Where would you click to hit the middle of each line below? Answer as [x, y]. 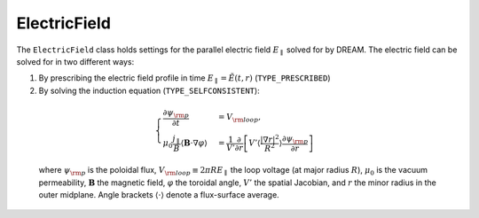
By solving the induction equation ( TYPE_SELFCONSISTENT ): [149, 90]
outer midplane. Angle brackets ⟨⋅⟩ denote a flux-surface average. [159, 194]
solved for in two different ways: [75, 61]
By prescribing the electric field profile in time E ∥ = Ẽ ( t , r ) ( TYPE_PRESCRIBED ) [185, 79]
